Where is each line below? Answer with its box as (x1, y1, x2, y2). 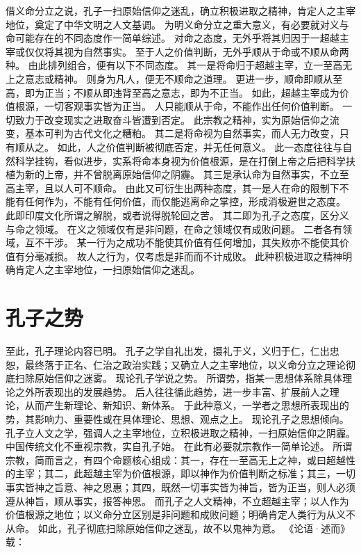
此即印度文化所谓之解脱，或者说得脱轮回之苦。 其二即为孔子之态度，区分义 (6, 207, 349, 222)
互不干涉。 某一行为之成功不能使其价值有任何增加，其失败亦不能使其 (24, 235, 339, 250)
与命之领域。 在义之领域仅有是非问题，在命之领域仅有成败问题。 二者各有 (6, 221, 343, 236)
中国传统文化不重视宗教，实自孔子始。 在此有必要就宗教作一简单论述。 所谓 (6, 439, 353, 454)
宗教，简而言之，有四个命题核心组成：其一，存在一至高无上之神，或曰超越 (6, 452, 346, 467)
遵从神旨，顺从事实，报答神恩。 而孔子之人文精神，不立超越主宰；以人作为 (6, 493, 349, 508)
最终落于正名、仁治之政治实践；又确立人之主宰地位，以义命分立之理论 (24, 357, 346, 371)
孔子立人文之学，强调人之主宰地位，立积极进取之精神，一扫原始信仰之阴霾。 (6, 425, 355, 440)
